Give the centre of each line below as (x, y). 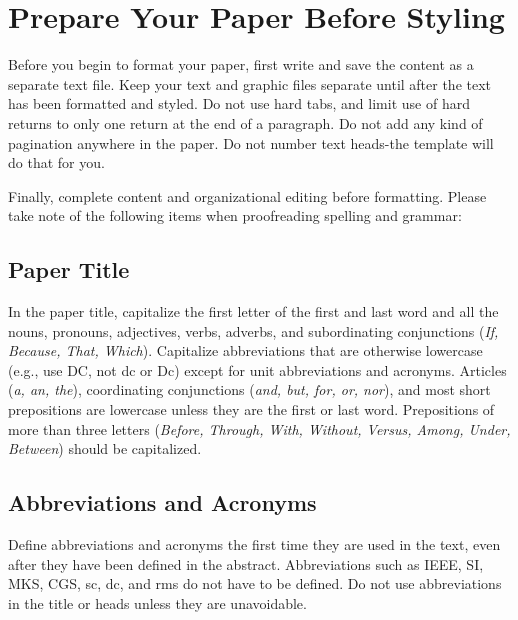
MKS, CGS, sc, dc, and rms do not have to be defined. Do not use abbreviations (255, 583)
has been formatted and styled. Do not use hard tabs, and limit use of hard (239, 103)
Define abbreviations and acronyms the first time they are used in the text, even (254, 544)
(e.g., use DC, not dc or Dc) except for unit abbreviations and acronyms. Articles (257, 369)
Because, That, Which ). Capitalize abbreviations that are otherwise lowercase (245, 350)
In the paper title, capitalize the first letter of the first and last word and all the (253, 311)
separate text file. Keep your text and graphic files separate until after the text (250, 83)
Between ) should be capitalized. (105, 448)
